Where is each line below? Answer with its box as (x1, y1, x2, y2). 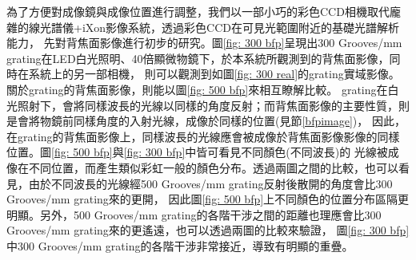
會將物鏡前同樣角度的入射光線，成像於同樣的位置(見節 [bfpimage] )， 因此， (17, 112, 406, 129)
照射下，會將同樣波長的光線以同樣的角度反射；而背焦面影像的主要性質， (17, 97, 398, 113)
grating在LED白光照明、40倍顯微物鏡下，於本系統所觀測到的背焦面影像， (6, 49, 390, 66)
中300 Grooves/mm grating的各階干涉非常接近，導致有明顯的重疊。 (6, 237, 354, 254)
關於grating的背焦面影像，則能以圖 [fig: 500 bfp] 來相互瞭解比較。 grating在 (6, 81, 388, 97)
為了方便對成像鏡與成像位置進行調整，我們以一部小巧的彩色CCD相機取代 (6, 3, 390, 19)
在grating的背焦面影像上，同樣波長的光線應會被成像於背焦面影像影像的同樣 (6, 128, 400, 144)
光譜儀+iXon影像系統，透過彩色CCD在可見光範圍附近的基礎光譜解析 (39, 18, 399, 35)
